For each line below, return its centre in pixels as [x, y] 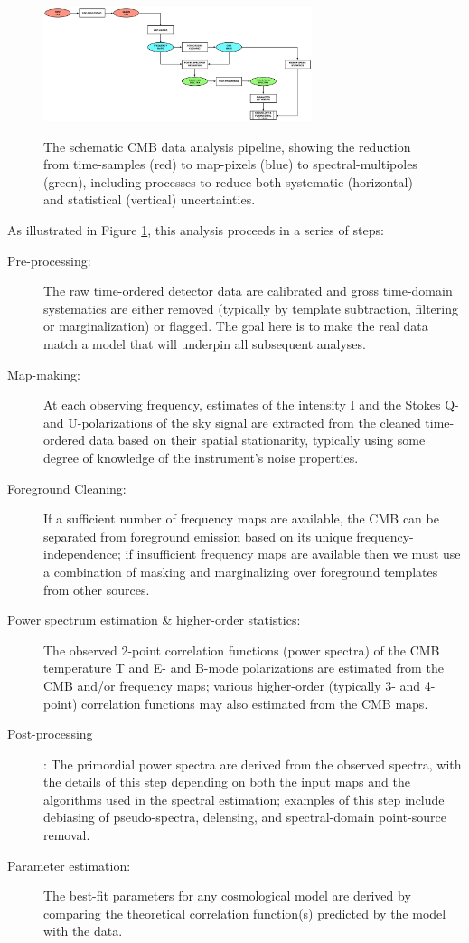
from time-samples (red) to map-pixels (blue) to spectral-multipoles [230, 164]
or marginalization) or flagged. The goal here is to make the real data [236, 326]
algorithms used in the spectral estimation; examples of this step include [244, 799]
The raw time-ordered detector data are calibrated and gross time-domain [248, 291]
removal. [67, 835]
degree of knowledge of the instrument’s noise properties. [201, 457]
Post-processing [50, 734]
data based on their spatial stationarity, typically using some [257, 440]
